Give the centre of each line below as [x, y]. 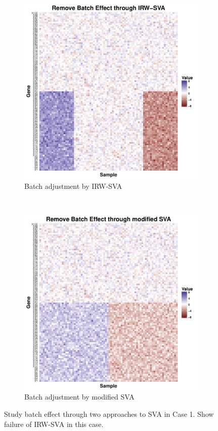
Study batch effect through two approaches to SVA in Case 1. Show [109, 413]
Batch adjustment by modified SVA [79, 397]
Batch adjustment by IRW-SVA [73, 186]
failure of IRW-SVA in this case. [54, 424]
